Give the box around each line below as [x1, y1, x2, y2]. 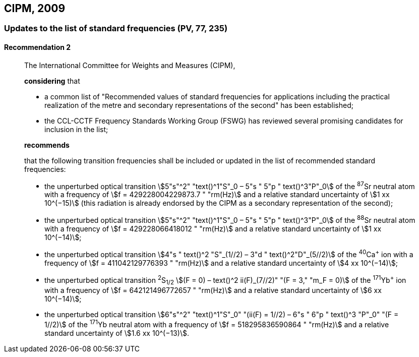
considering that [24, 76, 80, 85]
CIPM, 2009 [4, 2, 66, 15]
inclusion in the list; [44, 125, 108, 134]
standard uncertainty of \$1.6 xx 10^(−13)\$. [44, 328, 189, 337]
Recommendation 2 [4, 43, 71, 52]
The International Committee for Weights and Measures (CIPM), [24, 61, 235, 70]
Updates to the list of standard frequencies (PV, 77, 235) [4, 23, 228, 34]
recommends [24, 140, 70, 149]
